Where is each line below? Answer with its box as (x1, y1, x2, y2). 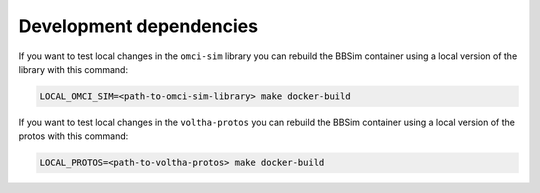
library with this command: (18, 63, 129, 75)
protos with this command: (18, 130, 129, 142)
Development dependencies (18, 15, 259, 37)
